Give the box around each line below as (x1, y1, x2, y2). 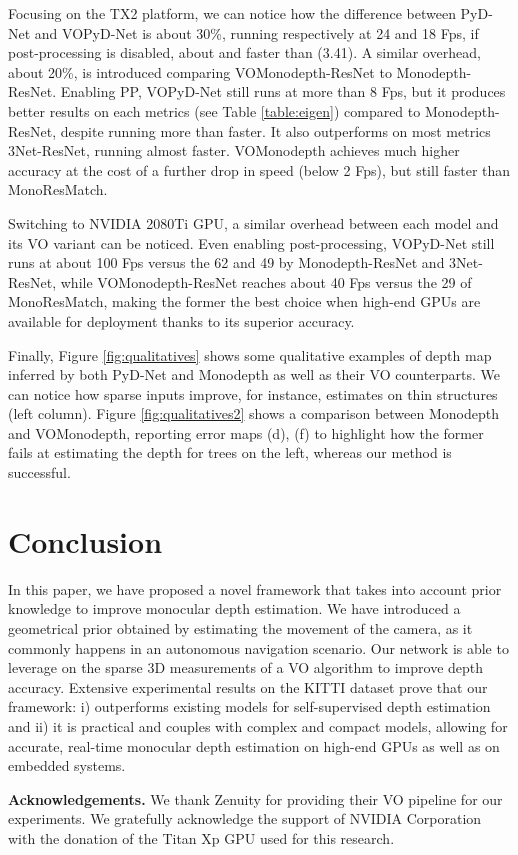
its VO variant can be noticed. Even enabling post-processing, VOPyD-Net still (8, 232, 495, 253)
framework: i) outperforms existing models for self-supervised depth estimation (8, 696, 491, 717)
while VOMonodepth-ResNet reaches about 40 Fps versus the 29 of (60, 271, 472, 292)
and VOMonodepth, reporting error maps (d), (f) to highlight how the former (8, 422, 484, 443)
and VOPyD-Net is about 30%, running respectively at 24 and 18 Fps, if (34, 22, 479, 43)
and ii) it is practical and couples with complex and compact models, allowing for (8, 715, 508, 736)
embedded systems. (8, 755, 126, 776)
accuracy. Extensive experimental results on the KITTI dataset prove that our (8, 676, 488, 697)
